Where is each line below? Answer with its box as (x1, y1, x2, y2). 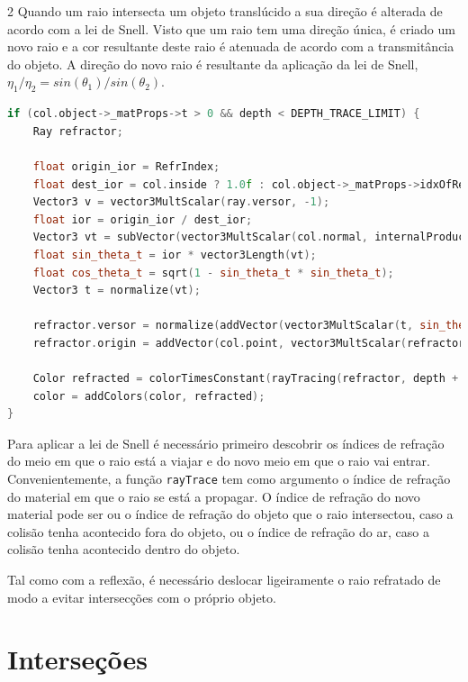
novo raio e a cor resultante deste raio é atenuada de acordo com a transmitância (7, 37, 454, 56)
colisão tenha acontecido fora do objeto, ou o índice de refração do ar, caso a (7, 522, 429, 541)
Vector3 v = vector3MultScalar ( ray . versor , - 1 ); (32, 196, 330, 209)
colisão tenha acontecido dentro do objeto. (7, 540, 240, 559)
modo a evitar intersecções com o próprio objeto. (7, 587, 276, 606)
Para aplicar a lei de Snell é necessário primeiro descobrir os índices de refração (7, 433, 445, 452)
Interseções (7, 641, 148, 677)
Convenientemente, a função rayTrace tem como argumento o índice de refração (7, 469, 451, 488)
